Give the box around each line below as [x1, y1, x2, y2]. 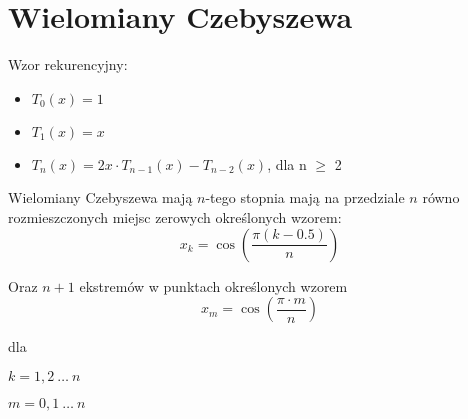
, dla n [267, 153, 307, 174]
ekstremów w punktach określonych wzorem [79, 275, 348, 296]
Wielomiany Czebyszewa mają [8, 187, 193, 208]
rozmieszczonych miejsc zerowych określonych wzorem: [8, 206, 342, 227]
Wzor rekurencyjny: [8, 54, 128, 75]
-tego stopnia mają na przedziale [205, 187, 405, 208]
